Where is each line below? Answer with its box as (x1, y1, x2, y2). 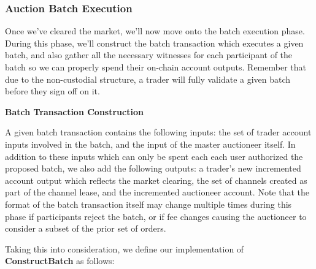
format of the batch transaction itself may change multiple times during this (5, 197, 292, 210)
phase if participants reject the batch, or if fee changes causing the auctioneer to (5, 210, 307, 222)
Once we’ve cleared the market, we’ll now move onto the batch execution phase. (5, 25, 305, 37)
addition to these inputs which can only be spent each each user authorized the (5, 150, 303, 162)
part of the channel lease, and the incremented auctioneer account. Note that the (5, 186, 310, 199)
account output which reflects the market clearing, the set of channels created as (5, 173, 307, 186)
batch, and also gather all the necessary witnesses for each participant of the (5, 48, 293, 61)
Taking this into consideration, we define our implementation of (5, 242, 244, 255)
